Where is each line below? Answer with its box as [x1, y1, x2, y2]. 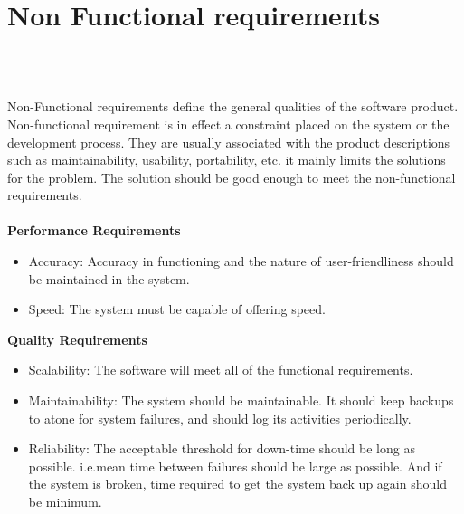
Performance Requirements [7, 221, 181, 240]
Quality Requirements [7, 329, 147, 348]
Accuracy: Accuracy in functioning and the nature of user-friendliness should [28, 252, 454, 271]
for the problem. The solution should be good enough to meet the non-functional [7, 167, 456, 186]
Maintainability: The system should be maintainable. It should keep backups [28, 391, 454, 410]
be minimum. [28, 492, 102, 510]
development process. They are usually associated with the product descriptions [7, 132, 450, 151]
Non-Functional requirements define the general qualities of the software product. [7, 97, 459, 116]
